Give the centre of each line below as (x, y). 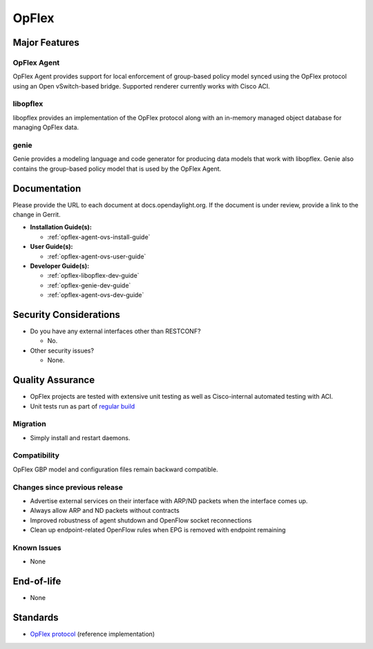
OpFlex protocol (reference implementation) (93, 634)
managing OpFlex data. (46, 127)
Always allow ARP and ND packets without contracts (105, 511)
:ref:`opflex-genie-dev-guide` (89, 285)
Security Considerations (67, 315)
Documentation (47, 188)
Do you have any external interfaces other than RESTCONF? (115, 331)
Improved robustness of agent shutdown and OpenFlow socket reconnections (141, 520)
